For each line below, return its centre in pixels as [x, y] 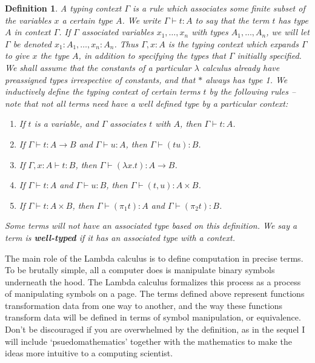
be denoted [32, 43]
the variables [28, 20]
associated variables [118, 32]
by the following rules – [253, 91]
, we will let [288, 32]
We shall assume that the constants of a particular [98, 67]
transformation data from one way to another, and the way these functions [144, 305]
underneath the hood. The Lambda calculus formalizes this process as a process [153, 281]
